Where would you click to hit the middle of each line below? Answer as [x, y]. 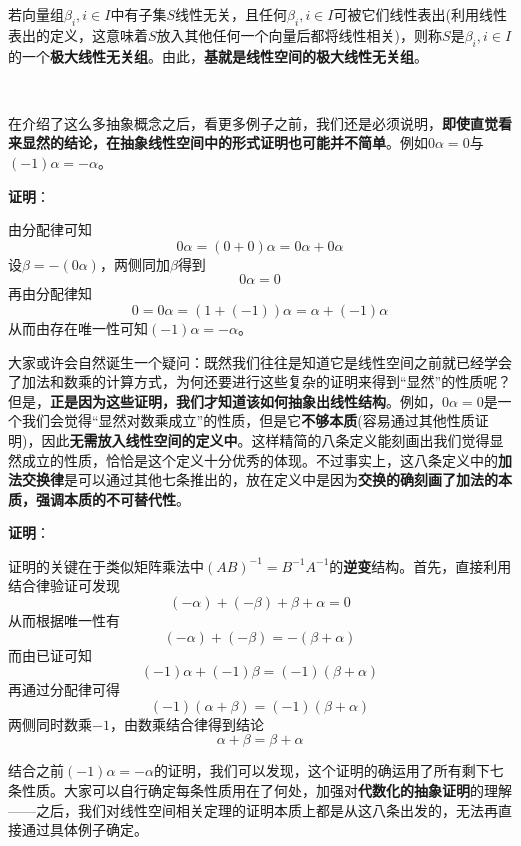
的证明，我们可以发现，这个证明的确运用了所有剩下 [321, 770]
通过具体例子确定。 [84, 829]
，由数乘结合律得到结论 [186, 723]
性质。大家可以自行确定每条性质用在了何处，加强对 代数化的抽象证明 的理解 [266, 790]
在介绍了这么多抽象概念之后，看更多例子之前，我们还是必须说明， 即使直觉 [253, 122]
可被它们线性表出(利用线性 [420, 14]
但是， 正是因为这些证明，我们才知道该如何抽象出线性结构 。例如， [225, 400]
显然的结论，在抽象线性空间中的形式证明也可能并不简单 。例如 [224, 142]
